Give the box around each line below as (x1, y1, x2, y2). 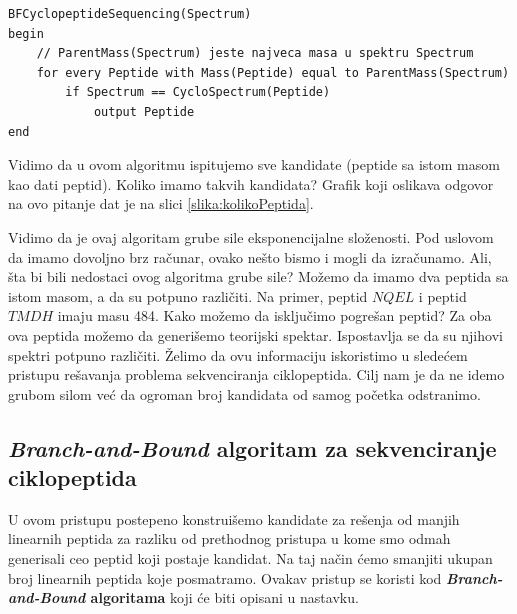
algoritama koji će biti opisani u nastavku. (90, 587, 359, 608)
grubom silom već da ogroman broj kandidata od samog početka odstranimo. (8, 383, 481, 404)
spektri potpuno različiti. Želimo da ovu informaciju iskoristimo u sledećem (8, 344, 468, 365)
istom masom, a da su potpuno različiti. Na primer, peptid (8, 285, 368, 306)
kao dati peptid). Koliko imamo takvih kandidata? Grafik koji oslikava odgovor (8, 173, 494, 194)
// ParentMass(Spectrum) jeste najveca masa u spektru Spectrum (36, 46, 474, 61)
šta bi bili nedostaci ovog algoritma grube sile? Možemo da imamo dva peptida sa (8, 266, 509, 287)
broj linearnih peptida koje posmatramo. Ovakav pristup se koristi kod (8, 567, 442, 588)
